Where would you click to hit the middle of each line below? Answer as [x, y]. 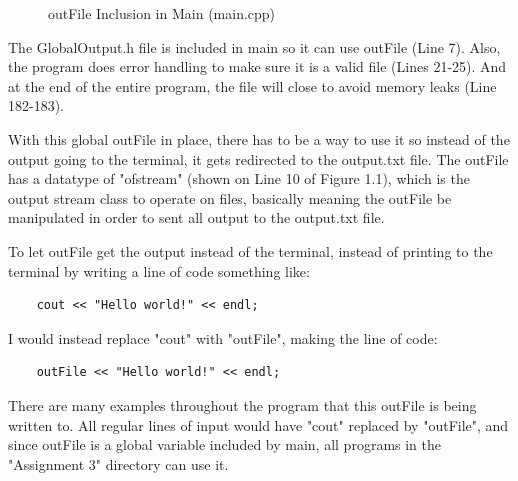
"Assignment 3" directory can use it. [118, 463]
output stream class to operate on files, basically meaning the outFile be [230, 197]
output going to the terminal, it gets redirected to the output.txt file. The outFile [258, 158]
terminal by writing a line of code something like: [159, 270]
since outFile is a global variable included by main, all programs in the [225, 444]
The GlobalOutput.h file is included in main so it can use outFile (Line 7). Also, [254, 46]
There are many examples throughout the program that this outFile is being [242, 404]
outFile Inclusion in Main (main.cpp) [162, 13]
